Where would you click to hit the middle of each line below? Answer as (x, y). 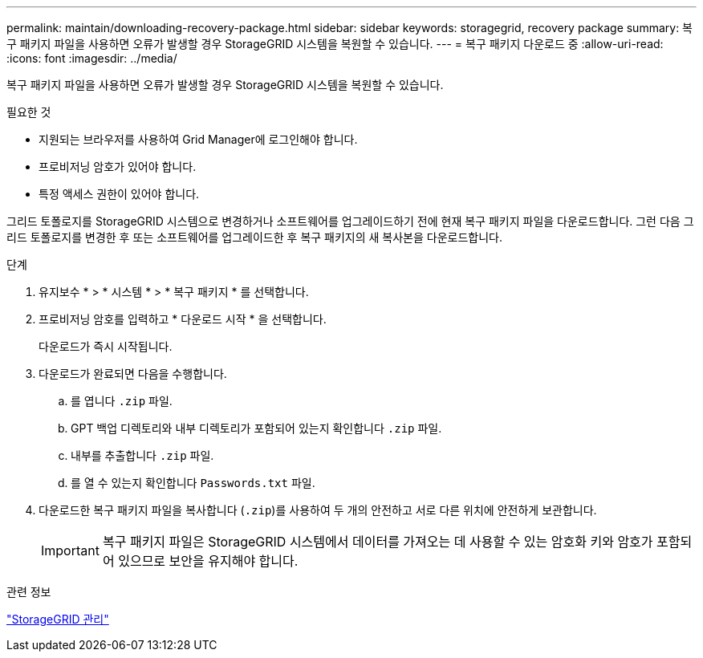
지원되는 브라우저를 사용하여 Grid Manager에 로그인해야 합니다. (198, 139)
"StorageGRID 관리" (58, 619)
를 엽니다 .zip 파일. (122, 401)
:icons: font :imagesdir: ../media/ (92, 58)
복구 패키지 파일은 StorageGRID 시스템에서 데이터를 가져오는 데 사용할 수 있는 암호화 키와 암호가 (378, 542)
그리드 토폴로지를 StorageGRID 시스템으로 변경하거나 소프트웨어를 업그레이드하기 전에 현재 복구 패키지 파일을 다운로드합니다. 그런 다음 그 (350, 221)
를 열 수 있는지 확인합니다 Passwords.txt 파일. (193, 483)
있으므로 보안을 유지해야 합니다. (208, 561)
